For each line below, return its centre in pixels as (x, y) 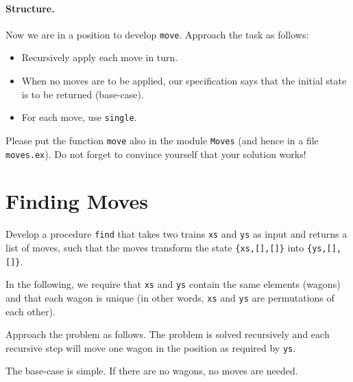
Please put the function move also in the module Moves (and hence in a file (162, 140)
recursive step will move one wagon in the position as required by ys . (151, 347)
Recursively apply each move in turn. (100, 57)
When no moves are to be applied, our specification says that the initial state (184, 81)
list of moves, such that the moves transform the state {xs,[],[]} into (155, 247)
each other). (31, 311)
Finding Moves (77, 201)
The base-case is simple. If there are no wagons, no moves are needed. (152, 371)
